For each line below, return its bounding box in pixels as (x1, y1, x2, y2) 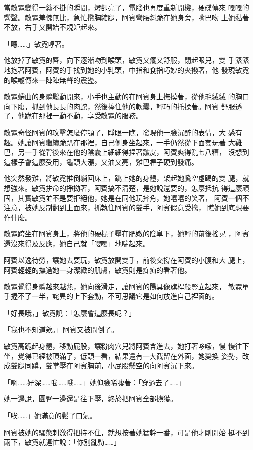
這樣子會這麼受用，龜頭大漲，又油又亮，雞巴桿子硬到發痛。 (4, 156, 198, 167)
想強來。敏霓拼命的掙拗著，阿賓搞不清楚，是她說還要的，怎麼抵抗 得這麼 (4, 182, 242, 193)
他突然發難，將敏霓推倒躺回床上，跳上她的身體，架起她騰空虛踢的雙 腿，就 (4, 173, 249, 183)
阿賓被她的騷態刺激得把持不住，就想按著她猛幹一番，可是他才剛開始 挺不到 (4, 427, 249, 437)
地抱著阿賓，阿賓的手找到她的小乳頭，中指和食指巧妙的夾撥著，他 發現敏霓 (4, 64, 249, 75)
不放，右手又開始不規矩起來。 (4, 22, 101, 32)
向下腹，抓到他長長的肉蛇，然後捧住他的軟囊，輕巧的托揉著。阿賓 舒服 (4, 101, 235, 111)
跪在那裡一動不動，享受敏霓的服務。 (24, 111, 143, 121)
